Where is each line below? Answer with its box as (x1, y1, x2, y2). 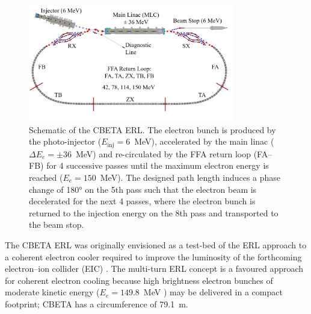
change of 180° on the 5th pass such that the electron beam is (29, 183, 257, 195)
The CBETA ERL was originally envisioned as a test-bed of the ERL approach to (5, 238, 307, 251)
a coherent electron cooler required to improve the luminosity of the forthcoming (5, 250, 302, 263)
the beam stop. (29, 218, 84, 231)
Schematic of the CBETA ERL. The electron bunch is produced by (29, 123, 276, 136)
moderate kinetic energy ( (5, 286, 100, 298)
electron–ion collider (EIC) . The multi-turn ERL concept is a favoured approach (5, 262, 304, 275)
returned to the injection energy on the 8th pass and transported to (29, 206, 279, 219)
